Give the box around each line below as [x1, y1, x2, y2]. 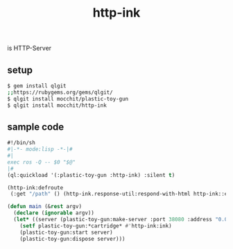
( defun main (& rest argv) [7, 203, 82, 210]
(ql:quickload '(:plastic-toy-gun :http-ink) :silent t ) [7, 171, 175, 178]
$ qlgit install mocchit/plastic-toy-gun [7, 95, 129, 102]
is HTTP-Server [7, 44, 52, 53]
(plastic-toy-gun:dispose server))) [19, 235, 126, 242]
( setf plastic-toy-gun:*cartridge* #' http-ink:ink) [19, 222, 172, 230]
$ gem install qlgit [7, 83, 67, 89]
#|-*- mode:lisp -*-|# [7, 146, 73, 153]
